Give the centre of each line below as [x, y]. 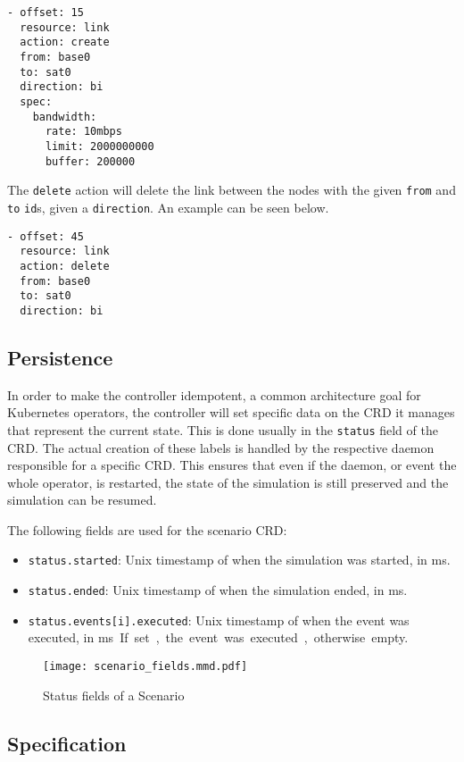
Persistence [60, 357]
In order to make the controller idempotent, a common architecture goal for [214, 394]
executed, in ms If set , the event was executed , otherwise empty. [218, 637]
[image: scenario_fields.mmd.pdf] [145, 667]
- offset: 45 [46, 236]
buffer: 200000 [90, 161]
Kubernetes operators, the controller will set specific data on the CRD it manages [231, 412]
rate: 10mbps [83, 132]
